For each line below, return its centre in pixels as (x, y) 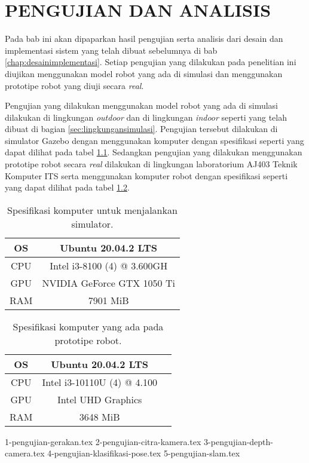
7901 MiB (108, 300)
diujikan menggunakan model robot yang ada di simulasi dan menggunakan (144, 73)
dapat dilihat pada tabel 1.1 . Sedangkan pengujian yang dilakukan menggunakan (154, 152)
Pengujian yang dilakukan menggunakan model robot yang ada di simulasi (142, 105)
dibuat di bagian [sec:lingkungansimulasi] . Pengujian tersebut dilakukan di (141, 129)
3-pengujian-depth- (238, 441)
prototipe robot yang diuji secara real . (74, 85)
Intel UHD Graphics (100, 399)
